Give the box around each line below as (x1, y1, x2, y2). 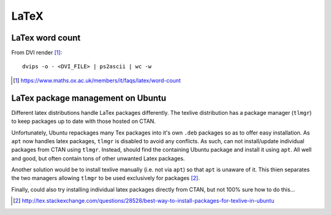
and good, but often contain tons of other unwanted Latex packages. (11, 154, 185, 162)
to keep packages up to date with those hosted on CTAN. (11, 117, 156, 125)
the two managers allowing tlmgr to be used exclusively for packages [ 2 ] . (11, 174, 200, 182)
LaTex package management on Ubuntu (11, 93, 167, 103)
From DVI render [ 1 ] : (11, 49, 63, 57)
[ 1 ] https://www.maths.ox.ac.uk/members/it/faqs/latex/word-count (13, 77, 181, 84)
